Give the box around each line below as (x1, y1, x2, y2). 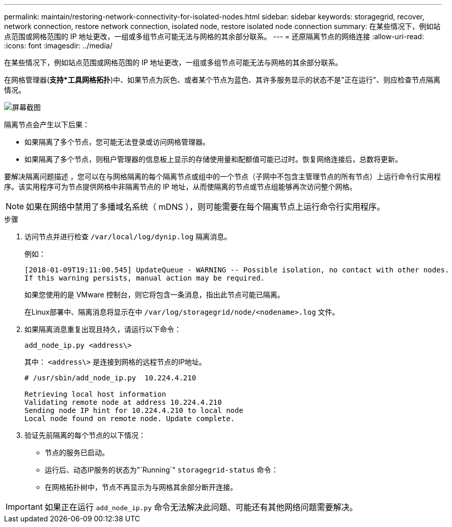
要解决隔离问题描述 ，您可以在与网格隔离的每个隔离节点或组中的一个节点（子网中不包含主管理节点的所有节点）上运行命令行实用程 (4, 172, 441, 181)
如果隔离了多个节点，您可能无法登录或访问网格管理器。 (24, 137, 210, 146)
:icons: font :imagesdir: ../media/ (4, 41, 112, 50)
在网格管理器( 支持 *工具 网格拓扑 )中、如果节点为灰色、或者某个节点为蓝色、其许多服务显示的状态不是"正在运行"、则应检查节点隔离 (4, 75, 441, 84)
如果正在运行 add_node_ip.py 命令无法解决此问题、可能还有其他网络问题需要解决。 (44, 502, 358, 512)
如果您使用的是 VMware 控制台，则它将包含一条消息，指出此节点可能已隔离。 (24, 290, 285, 299)
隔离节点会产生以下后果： (4, 120, 90, 129)
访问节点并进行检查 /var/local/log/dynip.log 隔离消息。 (24, 232, 232, 241)
